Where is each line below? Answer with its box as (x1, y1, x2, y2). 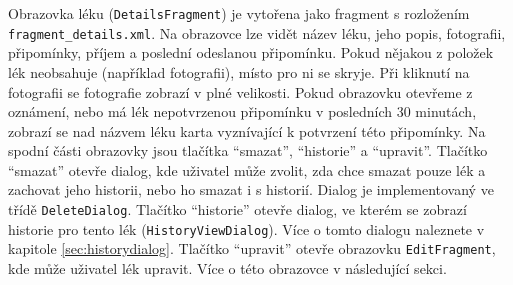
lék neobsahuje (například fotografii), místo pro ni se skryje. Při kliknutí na (8, 61, 470, 82)
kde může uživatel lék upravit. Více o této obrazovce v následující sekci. (8, 258, 447, 279)
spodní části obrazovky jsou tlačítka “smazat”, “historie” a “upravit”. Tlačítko (8, 140, 488, 161)
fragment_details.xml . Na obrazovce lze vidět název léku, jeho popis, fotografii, (8, 22, 506, 43)
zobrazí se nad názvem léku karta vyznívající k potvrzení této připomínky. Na (8, 120, 486, 141)
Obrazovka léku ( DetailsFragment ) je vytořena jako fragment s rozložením (8, 3, 470, 23)
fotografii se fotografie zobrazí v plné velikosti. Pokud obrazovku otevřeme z (8, 81, 473, 102)
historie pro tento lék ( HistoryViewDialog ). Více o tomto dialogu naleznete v (8, 218, 485, 239)
